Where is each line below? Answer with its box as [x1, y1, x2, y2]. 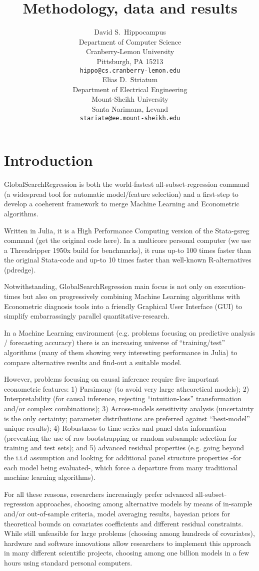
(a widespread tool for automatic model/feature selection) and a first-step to [4, 188, 238, 199]
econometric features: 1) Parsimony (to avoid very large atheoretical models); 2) [4, 383, 249, 394]
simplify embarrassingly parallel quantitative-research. [4, 311, 169, 321]
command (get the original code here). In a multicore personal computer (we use [4, 235, 251, 245]
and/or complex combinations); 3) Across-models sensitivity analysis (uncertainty [4, 403, 254, 413]
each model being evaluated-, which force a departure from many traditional [4, 462, 238, 472]
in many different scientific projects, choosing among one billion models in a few [4, 547, 249, 558]
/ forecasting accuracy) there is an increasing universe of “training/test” [4, 337, 225, 348]
